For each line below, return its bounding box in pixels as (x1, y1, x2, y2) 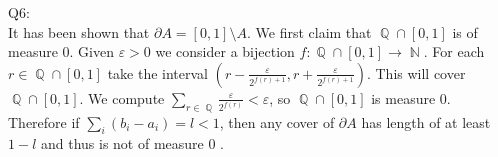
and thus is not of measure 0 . (40, 133, 225, 154)
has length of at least (361, 111, 491, 132)
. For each (423, 41, 485, 62)
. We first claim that (246, 21, 372, 42)
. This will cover (366, 62, 466, 83)
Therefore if (8, 111, 80, 132)
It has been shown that (8, 21, 150, 42)
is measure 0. (371, 87, 451, 108)
